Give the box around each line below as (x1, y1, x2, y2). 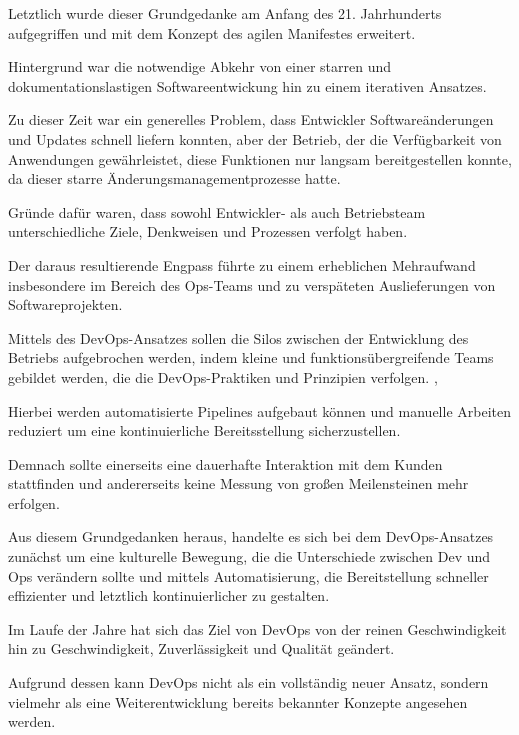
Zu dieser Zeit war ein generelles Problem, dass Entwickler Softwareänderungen (8, 109, 494, 130)
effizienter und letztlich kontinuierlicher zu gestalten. (8, 585, 330, 606)
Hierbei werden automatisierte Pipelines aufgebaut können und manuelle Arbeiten (8, 400, 511, 421)
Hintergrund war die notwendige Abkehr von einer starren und (8, 56, 392, 77)
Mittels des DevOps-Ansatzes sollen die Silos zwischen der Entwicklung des (8, 327, 469, 348)
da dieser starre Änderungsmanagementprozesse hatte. (8, 168, 341, 189)
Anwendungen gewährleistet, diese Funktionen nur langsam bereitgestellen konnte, (8, 148, 512, 169)
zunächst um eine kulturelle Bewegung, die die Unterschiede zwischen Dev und (8, 546, 491, 567)
